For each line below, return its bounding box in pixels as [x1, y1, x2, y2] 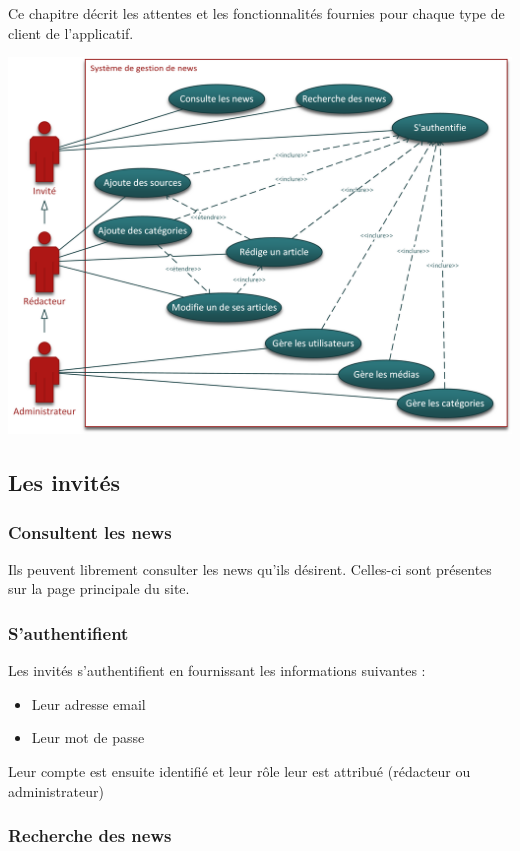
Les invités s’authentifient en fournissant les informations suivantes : [8, 660, 426, 681]
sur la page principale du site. [8, 578, 190, 599]
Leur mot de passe [31, 727, 145, 748]
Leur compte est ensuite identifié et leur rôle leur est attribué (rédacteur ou [8, 760, 471, 781]
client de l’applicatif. [8, 22, 134, 43]
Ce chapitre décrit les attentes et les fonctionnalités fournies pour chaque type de [8, 3, 505, 23]
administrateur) [8, 780, 104, 801]
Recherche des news [8, 823, 172, 848]
